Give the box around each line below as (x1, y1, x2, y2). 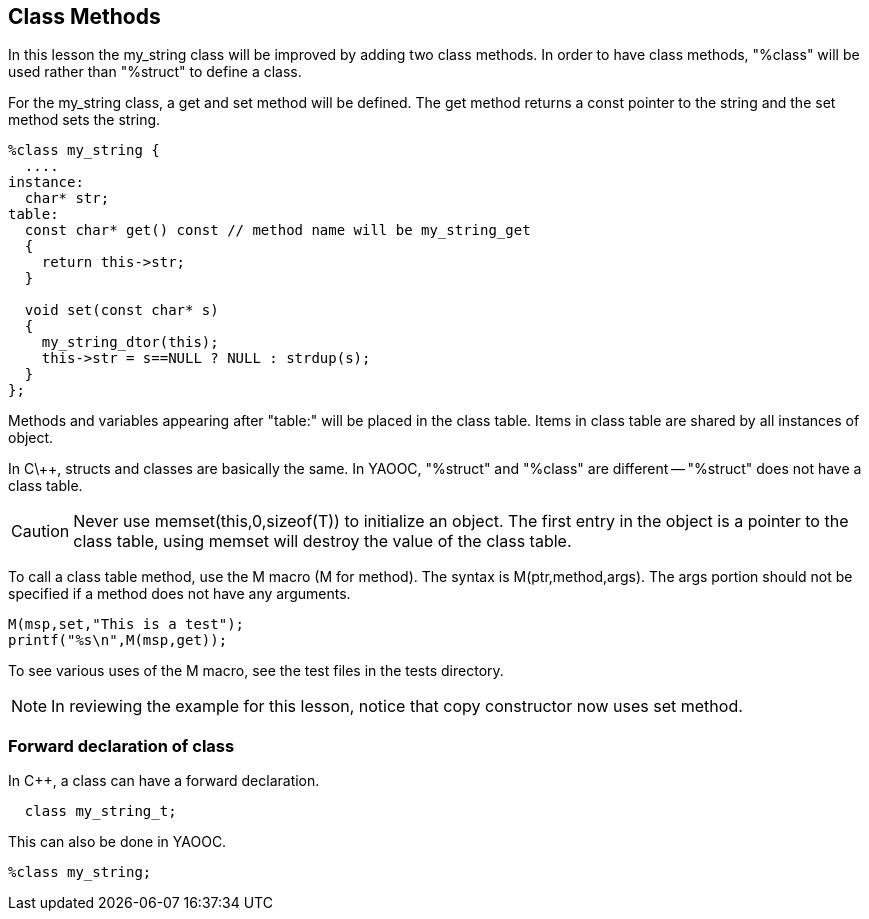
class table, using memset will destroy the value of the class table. (73, 531, 572, 552)
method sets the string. (8, 111, 161, 129)
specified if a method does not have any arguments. (8, 585, 351, 603)
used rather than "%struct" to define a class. (8, 63, 302, 81)
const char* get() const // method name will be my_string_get (24, 222, 531, 239)
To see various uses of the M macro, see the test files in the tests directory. (8, 662, 504, 680)
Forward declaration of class (8, 735, 235, 756)
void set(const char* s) (24, 302, 219, 319)
